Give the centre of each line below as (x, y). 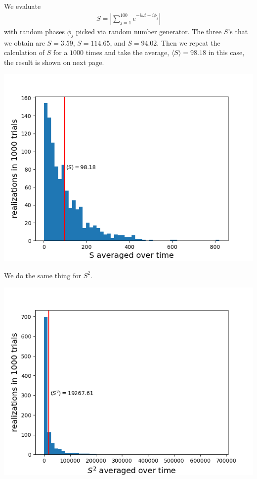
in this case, (226, 52)
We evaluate (22, 6)
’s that (238, 31)
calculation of (24, 52)
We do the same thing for (43, 275)
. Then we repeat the (189, 42)
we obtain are (24, 42)
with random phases (35, 31)
